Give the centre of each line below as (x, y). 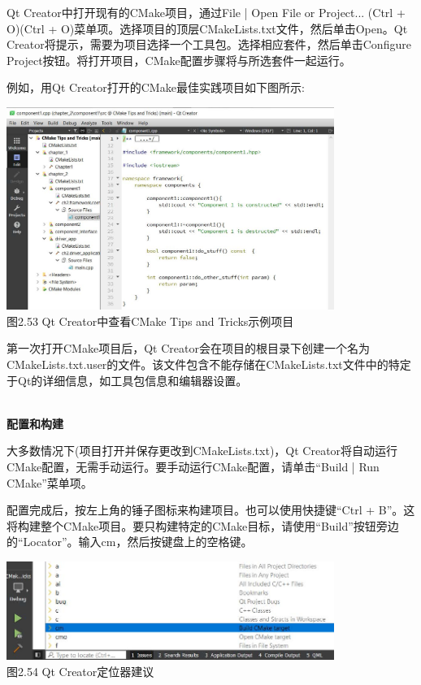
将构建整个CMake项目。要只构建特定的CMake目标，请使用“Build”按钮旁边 (203, 525)
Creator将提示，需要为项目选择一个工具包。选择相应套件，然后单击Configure (209, 44)
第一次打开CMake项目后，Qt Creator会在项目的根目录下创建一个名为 (188, 348)
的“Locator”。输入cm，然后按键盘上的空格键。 (130, 542)
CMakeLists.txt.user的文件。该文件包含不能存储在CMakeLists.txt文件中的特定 (209, 364)
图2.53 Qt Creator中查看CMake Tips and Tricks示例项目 (150, 321)
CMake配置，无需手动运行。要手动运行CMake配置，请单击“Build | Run (193, 466)
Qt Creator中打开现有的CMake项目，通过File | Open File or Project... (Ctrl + (206, 12)
